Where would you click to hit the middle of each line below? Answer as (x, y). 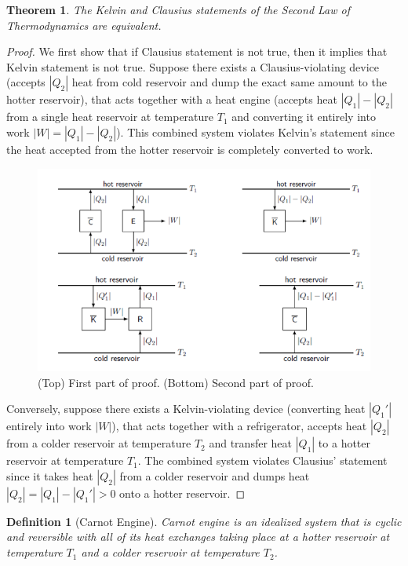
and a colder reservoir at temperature (170, 552)
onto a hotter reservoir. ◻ (182, 493)
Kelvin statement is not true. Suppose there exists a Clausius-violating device (193, 66)
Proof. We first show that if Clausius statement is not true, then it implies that (197, 51)
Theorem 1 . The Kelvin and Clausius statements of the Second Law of (178, 9)
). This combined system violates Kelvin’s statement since (255, 131)
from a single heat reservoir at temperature (110, 117)
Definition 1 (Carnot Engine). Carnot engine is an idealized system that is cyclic (204, 521)
